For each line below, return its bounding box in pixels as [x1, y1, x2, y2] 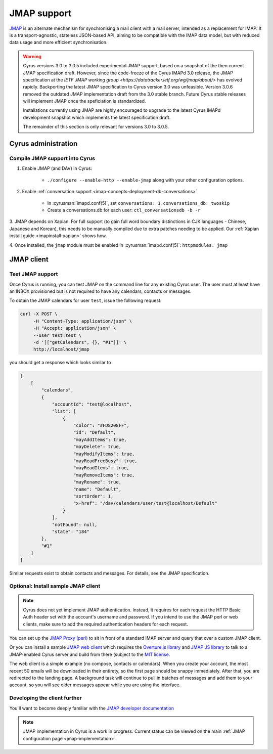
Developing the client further [9, 694, 82, 701]
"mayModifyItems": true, [73, 451, 135, 457]
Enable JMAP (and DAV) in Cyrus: [22, 165, 93, 171]
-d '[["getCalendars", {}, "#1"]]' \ [33, 339, 127, 345]
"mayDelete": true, [73, 444, 121, 450]
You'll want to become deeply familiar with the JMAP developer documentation [9, 705, 174, 711]
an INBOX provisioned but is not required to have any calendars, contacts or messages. [9, 288, 192, 294]
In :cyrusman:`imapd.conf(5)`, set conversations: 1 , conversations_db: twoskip [47, 200, 230, 206]
